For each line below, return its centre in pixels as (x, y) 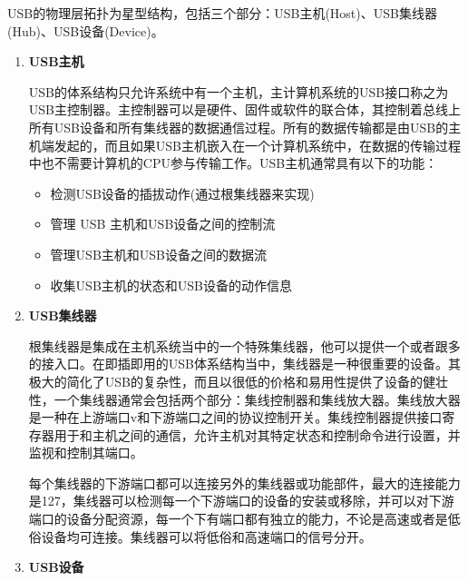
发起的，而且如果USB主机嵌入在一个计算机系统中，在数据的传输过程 (257, 145)
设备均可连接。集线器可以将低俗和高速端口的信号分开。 (206, 536)
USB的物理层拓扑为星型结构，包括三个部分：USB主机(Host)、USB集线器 (222, 13)
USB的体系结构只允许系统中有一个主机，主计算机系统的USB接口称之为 (239, 91)
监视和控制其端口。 (86, 453)
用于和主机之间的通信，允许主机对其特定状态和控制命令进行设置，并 (257, 434)
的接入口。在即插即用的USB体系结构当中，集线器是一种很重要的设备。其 (244, 364)
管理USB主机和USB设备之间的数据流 (158, 254)
